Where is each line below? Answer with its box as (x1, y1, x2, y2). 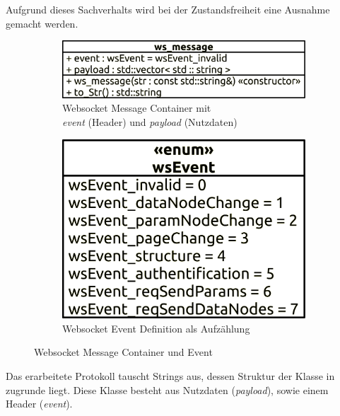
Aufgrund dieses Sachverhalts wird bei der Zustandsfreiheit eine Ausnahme (6, 2, 330, 16)
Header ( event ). (6, 396, 73, 411)
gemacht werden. (6, 16, 78, 30)
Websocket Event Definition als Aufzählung (62, 320, 250, 335)
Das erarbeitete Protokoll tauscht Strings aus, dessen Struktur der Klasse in (6, 369, 335, 383)
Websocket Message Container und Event (34, 345, 213, 359)
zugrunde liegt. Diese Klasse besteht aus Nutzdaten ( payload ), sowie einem (6, 382, 329, 397)
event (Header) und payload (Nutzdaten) (62, 115, 238, 129)
